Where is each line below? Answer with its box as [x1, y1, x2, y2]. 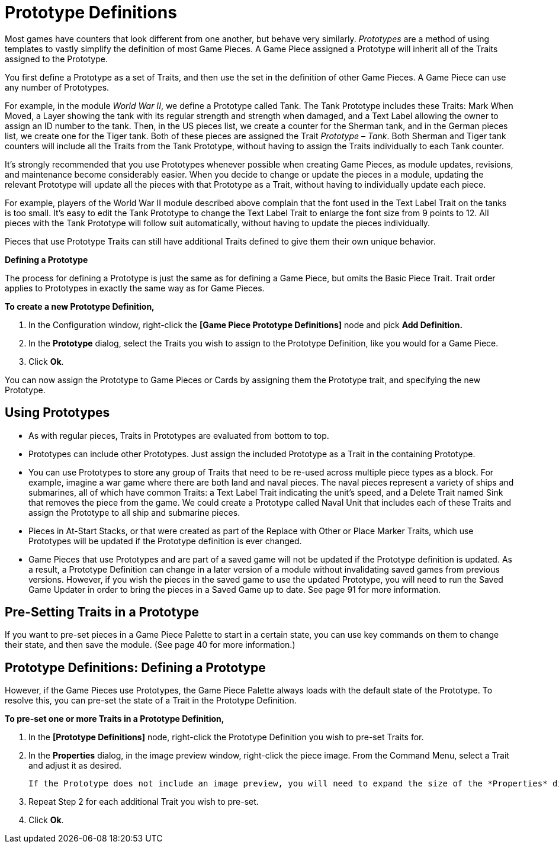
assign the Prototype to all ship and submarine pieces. [28, 507, 240, 518]
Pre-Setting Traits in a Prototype [5, 605, 199, 620]
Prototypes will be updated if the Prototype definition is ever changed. [28, 535, 302, 546]
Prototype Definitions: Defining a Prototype [5, 660, 266, 675]
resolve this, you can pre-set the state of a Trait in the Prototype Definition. [5, 695, 297, 706]
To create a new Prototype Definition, [5, 301, 155, 311]
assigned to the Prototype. [5, 53, 108, 64]
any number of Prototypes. [5, 82, 110, 92]
